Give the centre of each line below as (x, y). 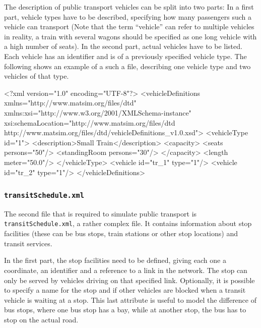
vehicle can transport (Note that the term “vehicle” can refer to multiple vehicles (129, 26)
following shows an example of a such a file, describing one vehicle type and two (127, 66)
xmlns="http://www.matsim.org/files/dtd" (70, 103)
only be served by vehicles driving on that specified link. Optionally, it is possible (129, 280)
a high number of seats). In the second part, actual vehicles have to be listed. (123, 46)
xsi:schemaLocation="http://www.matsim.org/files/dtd (90, 122)
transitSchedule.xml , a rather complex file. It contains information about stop (128, 223)
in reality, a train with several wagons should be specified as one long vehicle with (130, 36)
